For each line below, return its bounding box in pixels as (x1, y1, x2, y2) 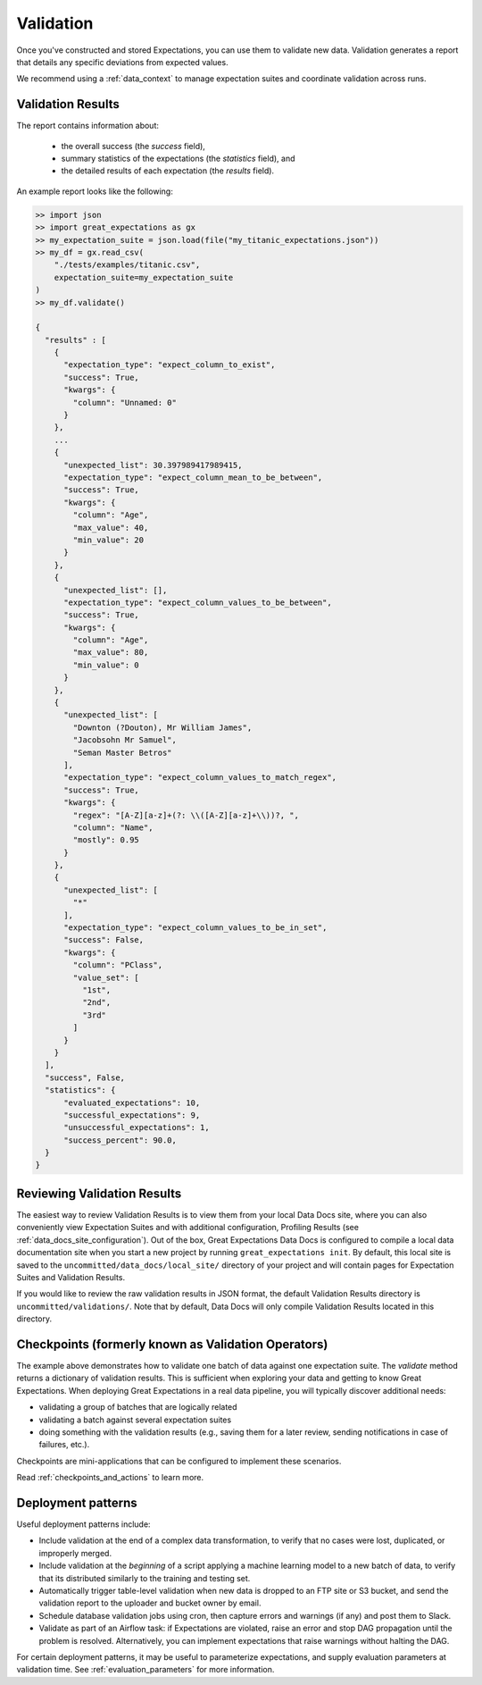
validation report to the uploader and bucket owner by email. (38, 1597, 262, 1608)
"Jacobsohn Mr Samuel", (72, 735, 178, 745)
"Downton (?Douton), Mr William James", (72, 722, 253, 733)
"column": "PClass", (72, 960, 163, 970)
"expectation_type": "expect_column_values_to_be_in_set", (63, 923, 328, 933)
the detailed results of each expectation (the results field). (61, 165, 275, 176)
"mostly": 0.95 (72, 835, 140, 845)
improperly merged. (38, 1547, 112, 1558)
